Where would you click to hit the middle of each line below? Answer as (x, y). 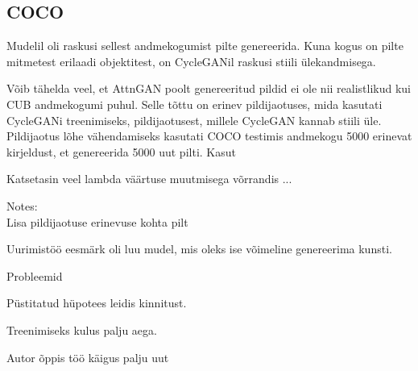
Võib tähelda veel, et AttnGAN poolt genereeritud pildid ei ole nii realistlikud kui (209, 88)
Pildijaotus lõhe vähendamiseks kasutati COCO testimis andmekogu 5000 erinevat (209, 136)
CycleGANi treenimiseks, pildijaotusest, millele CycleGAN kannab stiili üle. (194, 120)
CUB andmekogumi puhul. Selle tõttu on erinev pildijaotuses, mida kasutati (195, 104)
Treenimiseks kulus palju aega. (82, 329)
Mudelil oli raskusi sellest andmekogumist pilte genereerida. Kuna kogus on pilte (205, 46)
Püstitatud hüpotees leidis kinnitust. (97, 303)
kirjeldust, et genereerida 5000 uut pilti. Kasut (121, 151)
